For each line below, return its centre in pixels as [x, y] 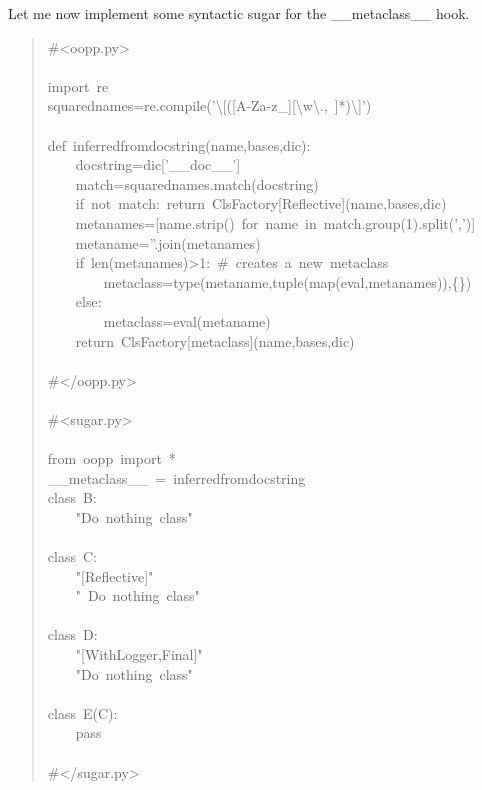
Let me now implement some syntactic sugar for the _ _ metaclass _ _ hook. [239, 13]
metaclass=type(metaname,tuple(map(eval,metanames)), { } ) [287, 281]
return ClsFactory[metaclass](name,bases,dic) [215, 340]
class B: [72, 497]
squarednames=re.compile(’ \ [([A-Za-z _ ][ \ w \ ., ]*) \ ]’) [209, 105]
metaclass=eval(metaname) [187, 320]
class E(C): [82, 712]
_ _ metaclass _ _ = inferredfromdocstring [176, 477]
